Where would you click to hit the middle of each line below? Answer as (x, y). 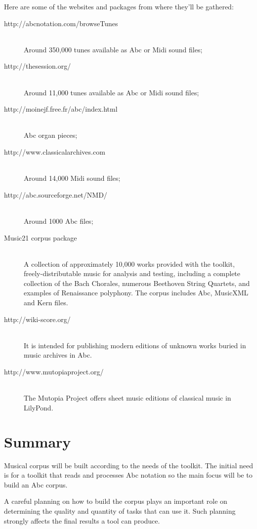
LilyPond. (39, 407)
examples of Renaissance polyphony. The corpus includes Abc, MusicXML (136, 293)
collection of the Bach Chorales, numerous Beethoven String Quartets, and (137, 283)
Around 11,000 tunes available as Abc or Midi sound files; (111, 92)
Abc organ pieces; (51, 135)
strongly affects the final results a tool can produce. (82, 520)
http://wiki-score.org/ (37, 319)
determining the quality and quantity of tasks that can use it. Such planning (120, 510)
